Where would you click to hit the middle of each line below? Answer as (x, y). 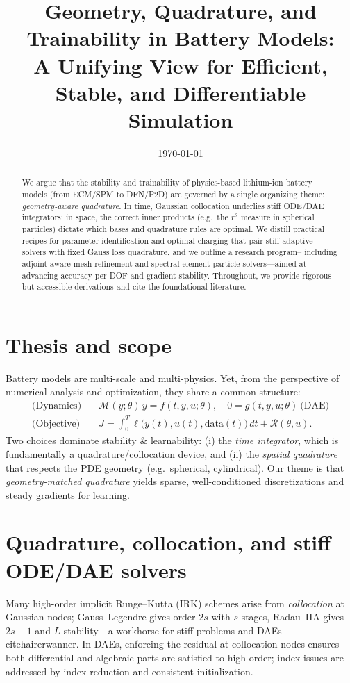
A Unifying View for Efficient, (181, 65)
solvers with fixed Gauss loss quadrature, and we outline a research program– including (180, 252)
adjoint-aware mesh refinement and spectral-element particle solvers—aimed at (164, 263)
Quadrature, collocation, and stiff (168, 542)
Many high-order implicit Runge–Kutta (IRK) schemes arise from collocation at (175, 603)
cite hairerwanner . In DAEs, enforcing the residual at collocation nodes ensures (173, 644)
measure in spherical (277, 217)
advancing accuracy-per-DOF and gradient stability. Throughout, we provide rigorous (177, 275)
